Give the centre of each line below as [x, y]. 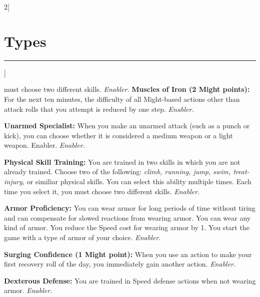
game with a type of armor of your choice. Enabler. [82, 237]
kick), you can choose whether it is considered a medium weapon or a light [118, 135]
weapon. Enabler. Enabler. [44, 145]
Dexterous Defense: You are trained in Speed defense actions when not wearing [130, 280]
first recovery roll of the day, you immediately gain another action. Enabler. [120, 264]
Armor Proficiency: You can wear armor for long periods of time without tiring [130, 208]
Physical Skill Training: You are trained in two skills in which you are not [122, 161]
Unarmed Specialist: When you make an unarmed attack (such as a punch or [127, 126]
